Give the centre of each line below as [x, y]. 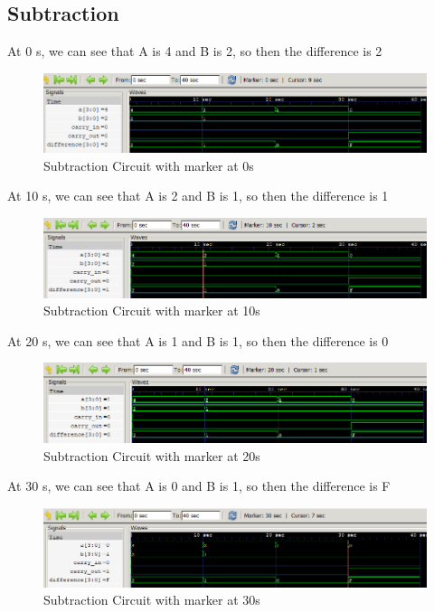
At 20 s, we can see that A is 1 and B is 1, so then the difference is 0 [198, 340]
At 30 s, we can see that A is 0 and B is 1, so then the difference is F [199, 486]
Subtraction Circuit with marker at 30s [152, 600]
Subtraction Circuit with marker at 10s [152, 311]
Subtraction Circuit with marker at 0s [149, 165]
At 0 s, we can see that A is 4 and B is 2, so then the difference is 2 [195, 51]
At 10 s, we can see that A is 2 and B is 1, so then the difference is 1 [198, 196]
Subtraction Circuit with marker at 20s [152, 455]
